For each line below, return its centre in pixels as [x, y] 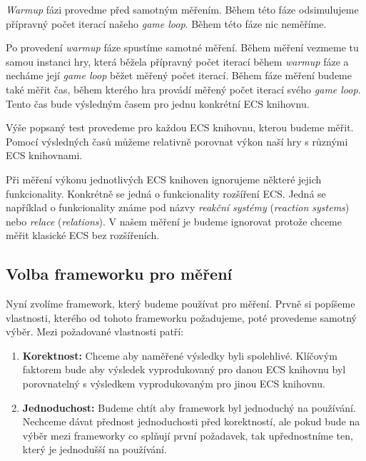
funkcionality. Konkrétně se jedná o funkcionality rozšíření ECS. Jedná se [166, 193]
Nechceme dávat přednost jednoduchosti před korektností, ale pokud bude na [191, 421]
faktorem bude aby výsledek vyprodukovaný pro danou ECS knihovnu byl [184, 369]
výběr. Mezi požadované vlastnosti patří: [95, 331]
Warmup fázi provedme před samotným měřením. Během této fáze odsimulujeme [182, 9]
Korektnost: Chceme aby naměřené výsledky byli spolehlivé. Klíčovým [180, 355]
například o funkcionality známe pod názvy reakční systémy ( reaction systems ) [178, 207]
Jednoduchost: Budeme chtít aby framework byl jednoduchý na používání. [189, 407]
